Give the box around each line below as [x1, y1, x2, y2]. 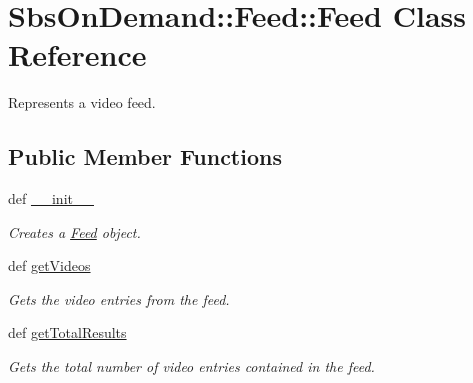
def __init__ [8, 188, 94, 209]
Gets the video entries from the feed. [8, 288, 230, 309]
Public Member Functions [8, 141, 282, 172]
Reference [8, 34, 147, 75]
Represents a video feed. [8, 92, 156, 113]
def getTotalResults [8, 322, 127, 343]
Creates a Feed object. [8, 221, 141, 242]
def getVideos [8, 255, 91, 276]
